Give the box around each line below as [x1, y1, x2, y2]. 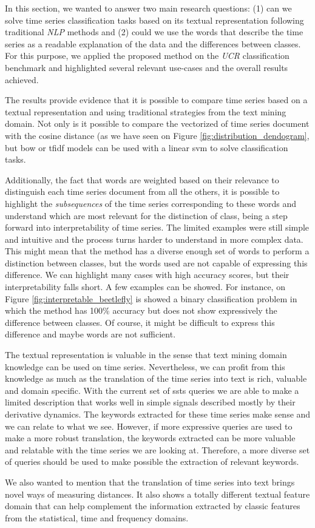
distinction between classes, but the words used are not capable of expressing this [5, 256, 308, 269]
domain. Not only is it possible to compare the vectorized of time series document [5, 117, 310, 130]
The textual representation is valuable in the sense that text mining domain [5, 348, 287, 361]
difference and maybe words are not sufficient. [5, 328, 176, 340]
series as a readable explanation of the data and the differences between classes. [5, 37, 301, 50]
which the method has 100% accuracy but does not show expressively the [5, 304, 277, 317]
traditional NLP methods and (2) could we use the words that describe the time [5, 25, 303, 38]
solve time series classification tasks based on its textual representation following [5, 13, 304, 26]
